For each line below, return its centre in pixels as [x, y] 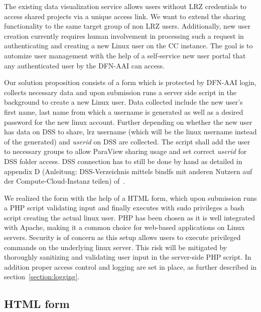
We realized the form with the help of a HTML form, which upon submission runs [130, 198]
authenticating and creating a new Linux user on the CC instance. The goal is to [128, 46]
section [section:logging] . [42, 277]
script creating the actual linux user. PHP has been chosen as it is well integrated [129, 217]
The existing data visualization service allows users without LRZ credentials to [125, 6]
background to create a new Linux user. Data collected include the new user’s [123, 102]
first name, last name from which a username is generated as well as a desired [124, 111]
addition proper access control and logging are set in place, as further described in [130, 266]
